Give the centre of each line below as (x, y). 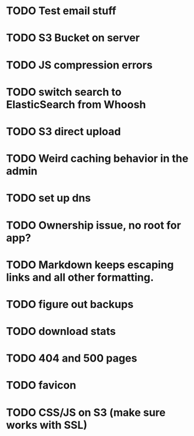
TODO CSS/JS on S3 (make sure (86, 412)
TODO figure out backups (70, 304)
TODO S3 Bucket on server (73, 38)
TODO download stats (61, 331)
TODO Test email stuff (61, 11)
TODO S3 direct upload (63, 131)
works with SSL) (47, 425)
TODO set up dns (49, 198)
